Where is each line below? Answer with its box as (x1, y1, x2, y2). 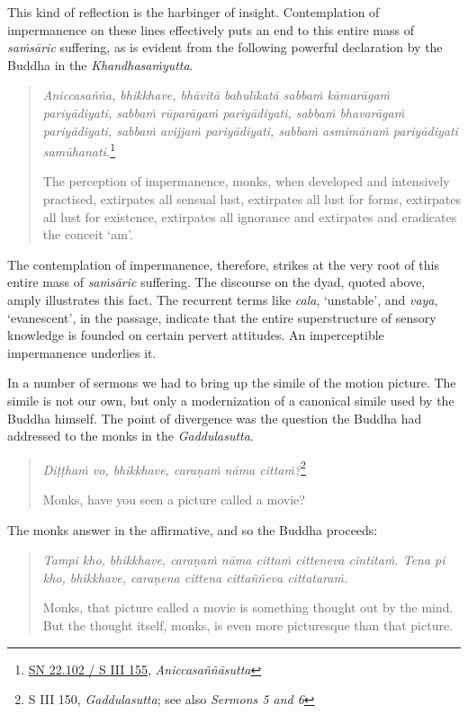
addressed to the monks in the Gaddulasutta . (7, 426, 254, 445)
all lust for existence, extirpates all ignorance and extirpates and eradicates (42, 207, 457, 226)
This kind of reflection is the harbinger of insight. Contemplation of (7, 3, 380, 21)
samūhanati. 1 (42, 139, 116, 160)
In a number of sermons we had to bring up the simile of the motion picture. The (7, 373, 456, 392)
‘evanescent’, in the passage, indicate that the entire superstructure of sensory (7, 308, 436, 326)
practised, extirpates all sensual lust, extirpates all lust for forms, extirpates (42, 190, 461, 208)
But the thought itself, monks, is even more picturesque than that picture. (42, 615, 454, 634)
